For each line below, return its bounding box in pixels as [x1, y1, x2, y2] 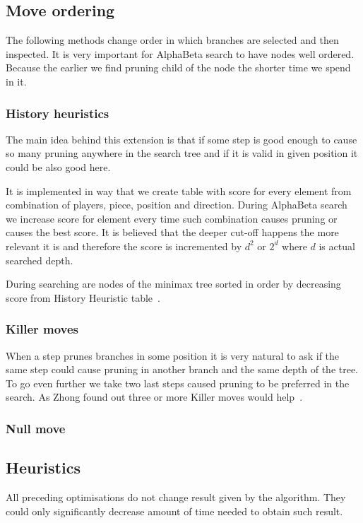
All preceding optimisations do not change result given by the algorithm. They [6, 489, 346, 504]
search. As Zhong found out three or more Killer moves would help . [6, 389, 303, 404]
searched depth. [6, 252, 73, 267]
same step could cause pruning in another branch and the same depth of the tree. [6, 362, 359, 377]
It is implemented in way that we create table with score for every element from [6, 183, 352, 198]
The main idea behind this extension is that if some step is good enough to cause [6, 131, 357, 146]
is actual [319, 238, 355, 253]
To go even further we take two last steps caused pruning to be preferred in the [6, 375, 350, 390]
